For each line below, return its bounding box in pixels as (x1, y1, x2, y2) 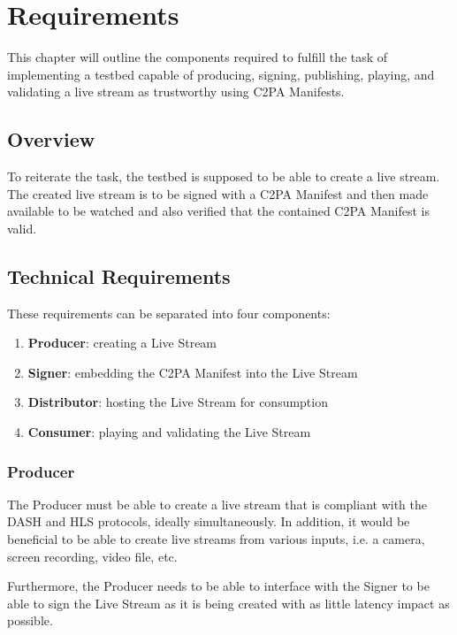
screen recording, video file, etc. (7, 547, 178, 565)
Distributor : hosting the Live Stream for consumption (27, 393, 328, 411)
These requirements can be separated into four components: (7, 303, 331, 322)
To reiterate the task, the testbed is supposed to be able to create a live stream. (7, 167, 440, 186)
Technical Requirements (7, 262, 231, 289)
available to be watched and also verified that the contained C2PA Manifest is (7, 202, 430, 220)
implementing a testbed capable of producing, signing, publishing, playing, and (7, 65, 435, 83)
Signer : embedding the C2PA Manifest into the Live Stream (27, 363, 358, 381)
